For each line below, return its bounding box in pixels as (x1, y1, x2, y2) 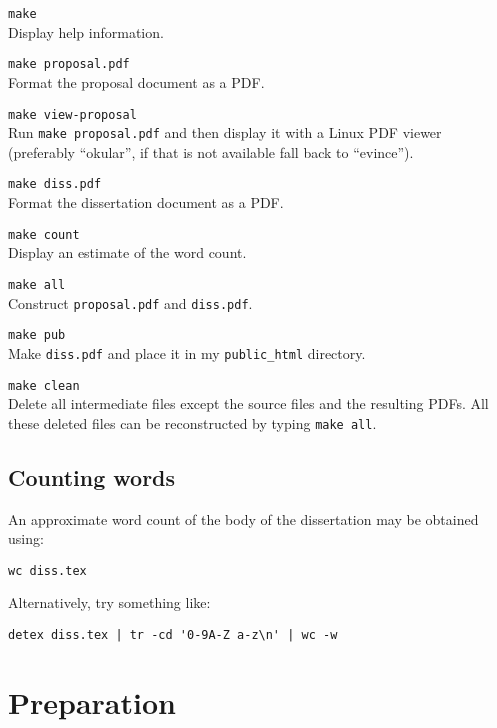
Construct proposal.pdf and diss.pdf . (8, 292, 253, 313)
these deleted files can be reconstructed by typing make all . (8, 412, 377, 433)
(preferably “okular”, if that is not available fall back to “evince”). (8, 141, 414, 162)
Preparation (8, 681, 176, 722)
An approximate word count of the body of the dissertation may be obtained (8, 508, 479, 529)
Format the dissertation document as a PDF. (8, 192, 284, 213)
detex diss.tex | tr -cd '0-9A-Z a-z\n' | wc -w (8, 628, 338, 643)
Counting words (8, 461, 176, 492)
